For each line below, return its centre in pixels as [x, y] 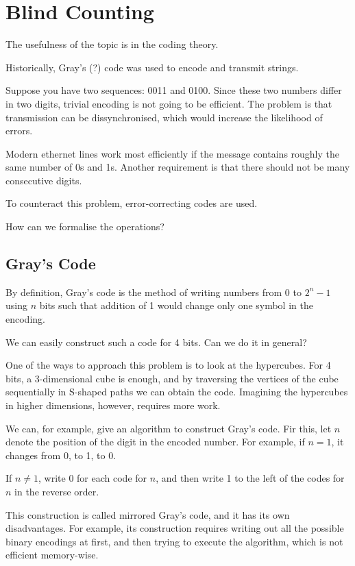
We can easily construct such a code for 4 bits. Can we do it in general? [156, 342]
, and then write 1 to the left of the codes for [250, 478]
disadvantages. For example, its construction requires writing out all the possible [175, 528]
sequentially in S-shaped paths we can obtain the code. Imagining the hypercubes [177, 392]
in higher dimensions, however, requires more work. [113, 405]
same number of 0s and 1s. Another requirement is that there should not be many [178, 167]
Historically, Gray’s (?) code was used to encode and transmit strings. [152, 67]
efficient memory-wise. [52, 555]
